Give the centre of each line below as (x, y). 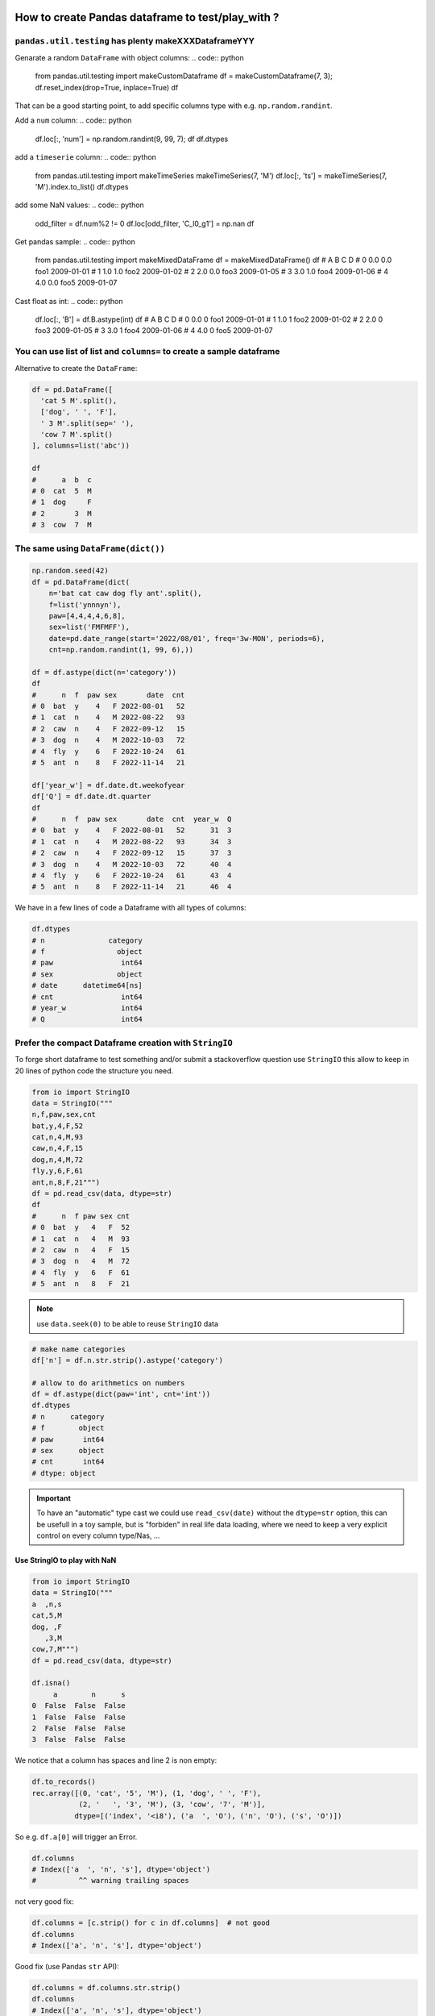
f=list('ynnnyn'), (85, 604)
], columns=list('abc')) (81, 446)
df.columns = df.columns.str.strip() (106, 1988)
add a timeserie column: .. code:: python (86, 157)
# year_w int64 (87, 1008)
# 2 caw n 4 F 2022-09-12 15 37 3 (132, 853)
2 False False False (79, 1729)
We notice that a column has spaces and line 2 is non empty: (116, 1760)
